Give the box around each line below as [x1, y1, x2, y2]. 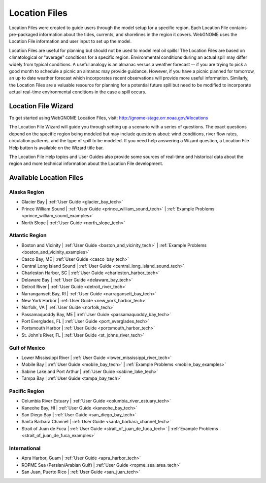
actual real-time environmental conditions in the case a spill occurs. [9, 89, 146, 95]
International [9, 445, 41, 452]
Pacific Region [9, 388, 44, 395]
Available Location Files [9, 173, 84, 182]
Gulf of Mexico [9, 344, 45, 351]
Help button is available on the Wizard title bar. [9, 145, 104, 151]
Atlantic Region [9, 232, 47, 239]
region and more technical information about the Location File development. [9, 161, 164, 166]
